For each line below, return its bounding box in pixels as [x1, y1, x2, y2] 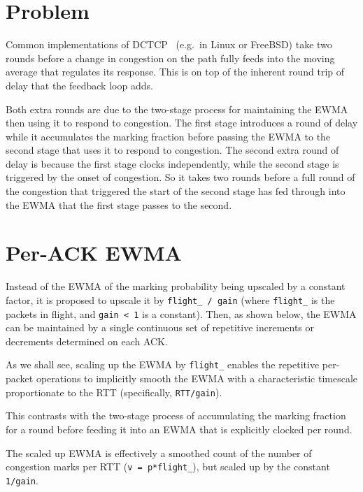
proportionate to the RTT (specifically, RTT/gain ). [6, 384, 222, 399]
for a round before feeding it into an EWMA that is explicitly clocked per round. [6, 421, 353, 436]
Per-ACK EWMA [6, 238, 182, 267]
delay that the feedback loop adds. [6, 78, 153, 92]
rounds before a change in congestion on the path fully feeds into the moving [6, 50, 335, 65]
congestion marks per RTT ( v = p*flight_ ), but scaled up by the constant [6, 459, 330, 474]
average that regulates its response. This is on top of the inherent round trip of [6, 64, 345, 79]
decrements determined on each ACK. [6, 333, 168, 348]
